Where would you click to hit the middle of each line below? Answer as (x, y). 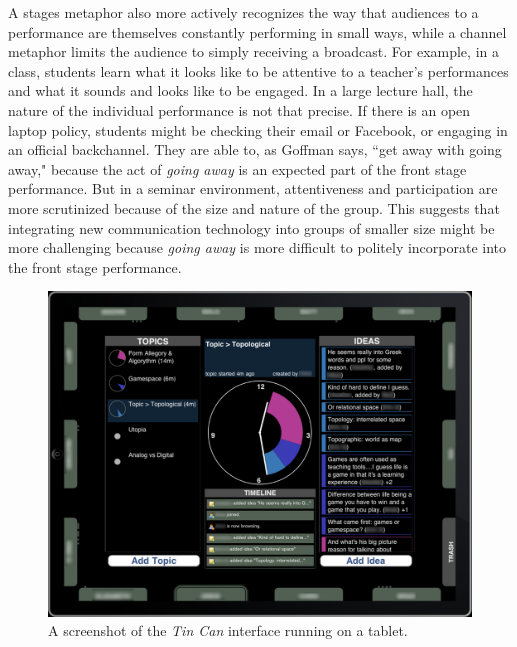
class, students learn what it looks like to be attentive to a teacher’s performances (258, 70)
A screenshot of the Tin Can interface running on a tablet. (228, 630)
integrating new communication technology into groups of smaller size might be (251, 227)
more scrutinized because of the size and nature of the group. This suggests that (254, 207)
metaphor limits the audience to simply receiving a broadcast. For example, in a (253, 51)
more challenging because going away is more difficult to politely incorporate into (257, 247)
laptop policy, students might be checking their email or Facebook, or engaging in (258, 129)
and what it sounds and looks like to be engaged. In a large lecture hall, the (240, 90)
